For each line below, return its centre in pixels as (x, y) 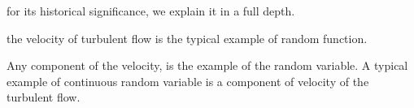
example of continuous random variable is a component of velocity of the (188, 81)
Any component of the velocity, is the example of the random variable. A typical (207, 65)
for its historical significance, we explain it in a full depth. (151, 11)
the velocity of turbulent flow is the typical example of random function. (187, 38)
